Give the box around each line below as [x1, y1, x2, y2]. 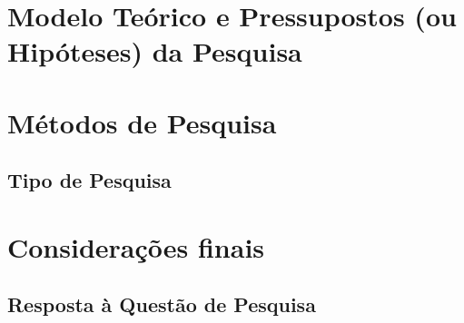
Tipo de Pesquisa [7, 166, 172, 194]
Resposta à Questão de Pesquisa [7, 290, 316, 318]
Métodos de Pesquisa [7, 103, 277, 141]
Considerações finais [7, 228, 265, 265]
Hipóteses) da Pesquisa [7, 33, 302, 70]
